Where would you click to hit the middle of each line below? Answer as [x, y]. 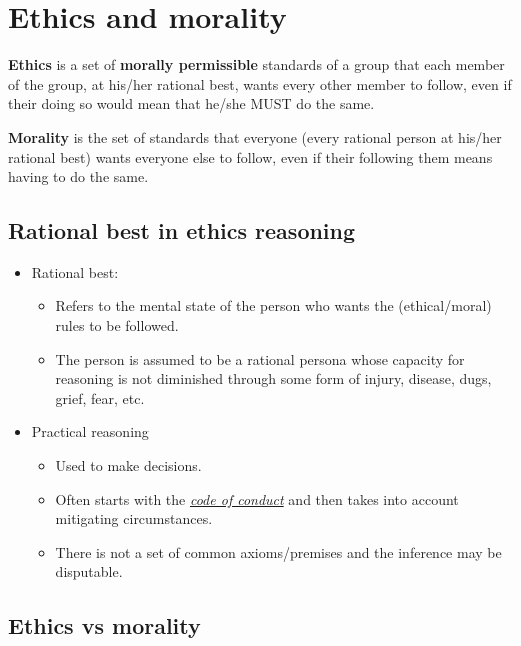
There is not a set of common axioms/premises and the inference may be [278, 551]
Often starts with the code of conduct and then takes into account [257, 498]
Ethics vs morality [104, 625]
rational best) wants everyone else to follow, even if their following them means [250, 156]
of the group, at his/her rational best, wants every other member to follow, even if [260, 83]
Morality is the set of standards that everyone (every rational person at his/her [255, 136]
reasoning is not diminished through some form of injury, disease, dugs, [273, 378]
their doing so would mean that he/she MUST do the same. [191, 103]
